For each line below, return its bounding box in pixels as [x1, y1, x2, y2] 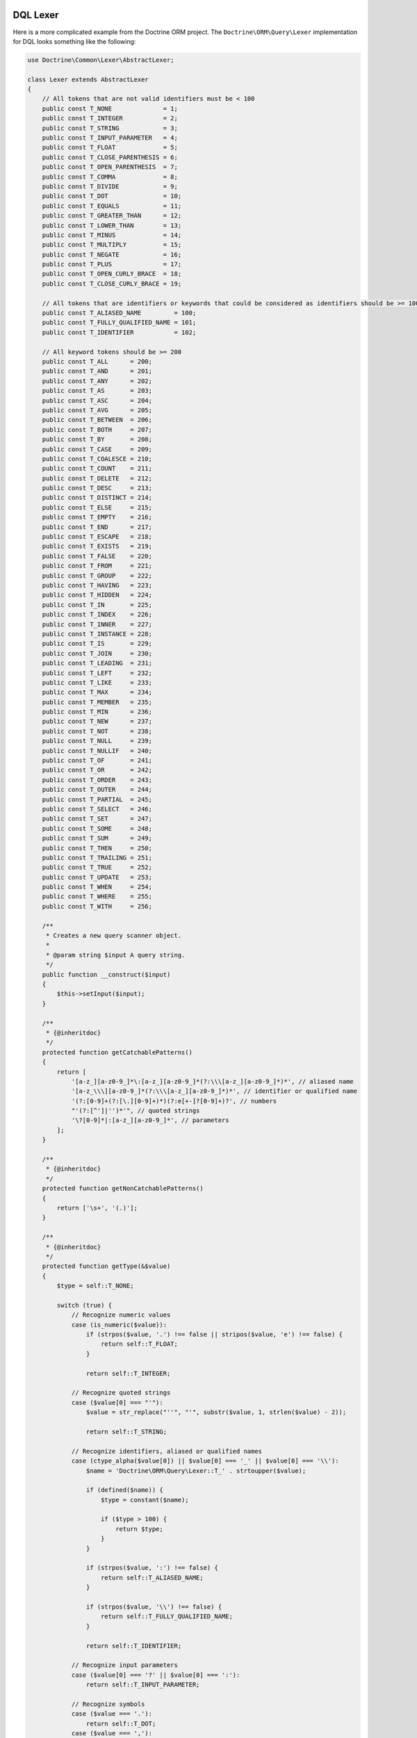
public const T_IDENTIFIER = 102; [42, 328, 197, 336]
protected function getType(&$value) [42, 1262, 171, 1270]
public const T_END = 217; [42, 523, 153, 531]
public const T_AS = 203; [42, 387, 153, 395]
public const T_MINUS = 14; [42, 231, 182, 239]
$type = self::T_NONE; [56, 1282, 135, 1290]
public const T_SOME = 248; [42, 825, 153, 832]
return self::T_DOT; [85, 1719, 156, 1728]
